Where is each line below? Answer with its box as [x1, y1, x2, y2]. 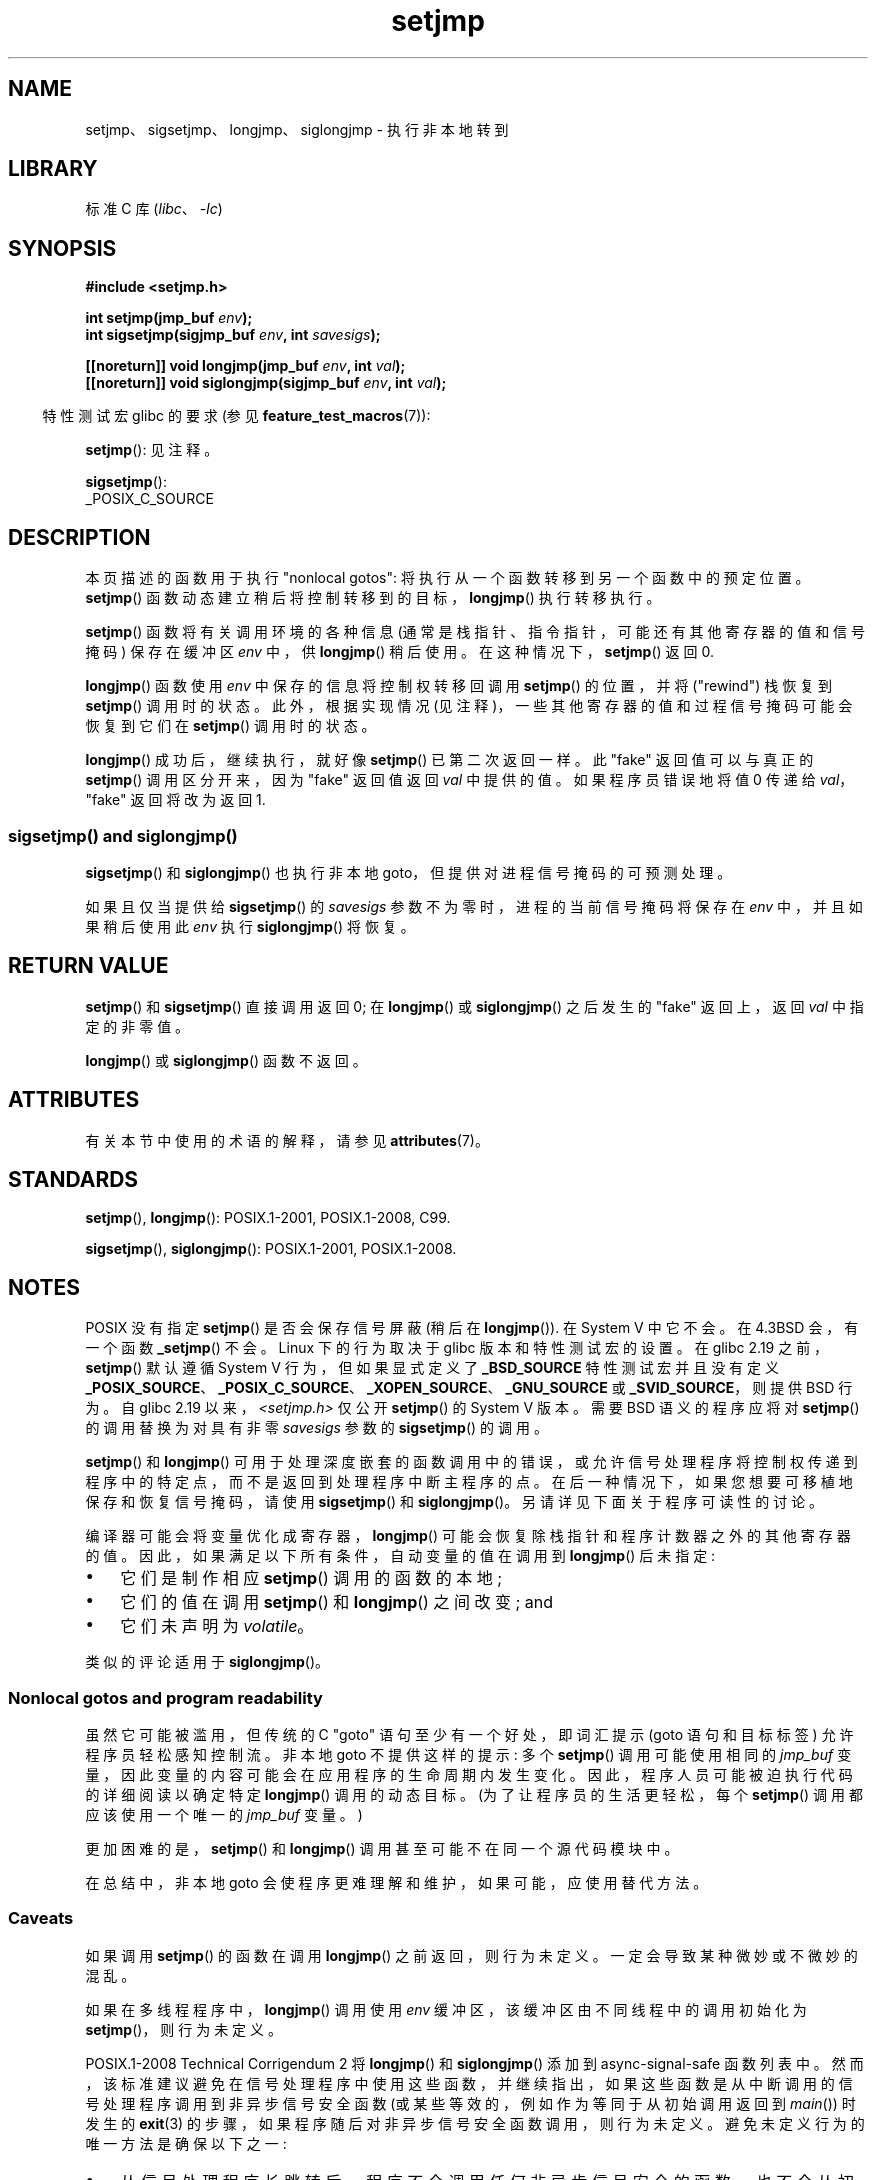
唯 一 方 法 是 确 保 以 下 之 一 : [85, 2134, 287, 2152]
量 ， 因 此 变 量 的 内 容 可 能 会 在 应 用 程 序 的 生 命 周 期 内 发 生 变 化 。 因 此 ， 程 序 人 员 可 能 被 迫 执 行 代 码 [85, 1766, 853, 1783]
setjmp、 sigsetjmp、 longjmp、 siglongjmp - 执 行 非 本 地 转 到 [85, 120, 509, 138]
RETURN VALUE [8, 953, 169, 979]
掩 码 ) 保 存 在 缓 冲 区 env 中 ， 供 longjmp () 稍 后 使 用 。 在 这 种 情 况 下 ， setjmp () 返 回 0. [85, 643, 714, 661]
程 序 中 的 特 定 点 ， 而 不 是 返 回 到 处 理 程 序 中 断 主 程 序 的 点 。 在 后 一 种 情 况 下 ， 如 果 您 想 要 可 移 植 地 [85, 1473, 853, 1491]
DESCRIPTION [8, 524, 151, 550]
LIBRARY [8, 156, 98, 182]
